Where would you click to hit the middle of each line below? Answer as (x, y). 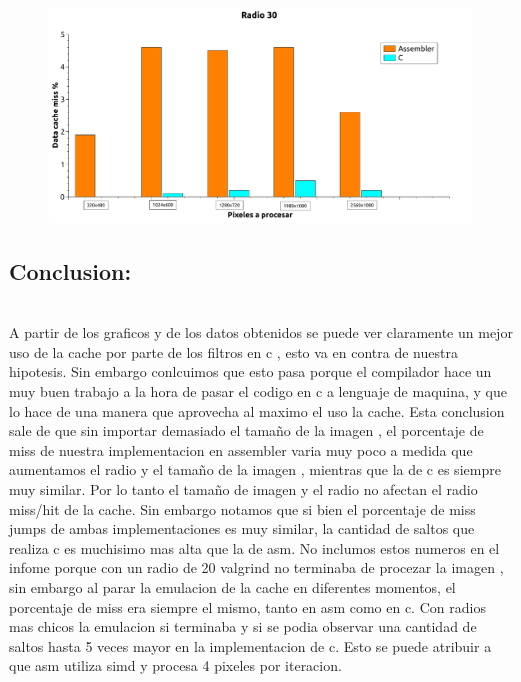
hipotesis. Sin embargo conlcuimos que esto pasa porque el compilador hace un (250, 371)
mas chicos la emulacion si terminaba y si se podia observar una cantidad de (243, 626)
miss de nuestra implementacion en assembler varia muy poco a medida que (241, 449)
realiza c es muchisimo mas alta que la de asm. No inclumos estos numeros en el (254, 547)
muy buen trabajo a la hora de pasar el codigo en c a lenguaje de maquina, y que (258, 391)
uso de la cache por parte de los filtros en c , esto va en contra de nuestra (233, 351)
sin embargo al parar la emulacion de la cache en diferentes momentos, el (232, 587)
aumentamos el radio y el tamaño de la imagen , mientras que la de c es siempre (255, 469)
